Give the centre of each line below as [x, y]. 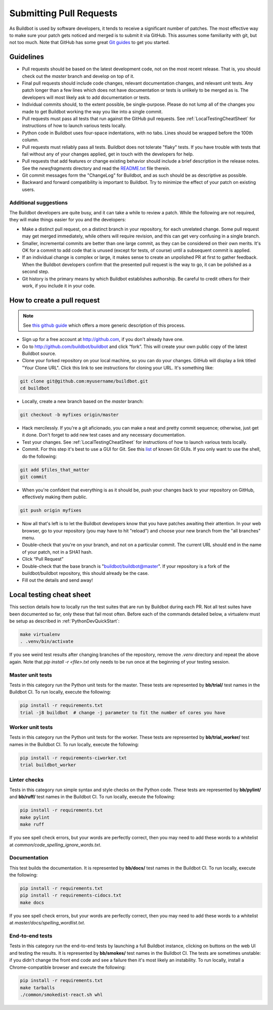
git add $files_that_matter [55, 470]
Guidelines [27, 57]
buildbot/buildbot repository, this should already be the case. [85, 573]
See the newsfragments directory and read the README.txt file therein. [96, 168]
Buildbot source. [39, 353]
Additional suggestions [39, 203]
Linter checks [27, 780]
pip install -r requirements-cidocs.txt [71, 896]
